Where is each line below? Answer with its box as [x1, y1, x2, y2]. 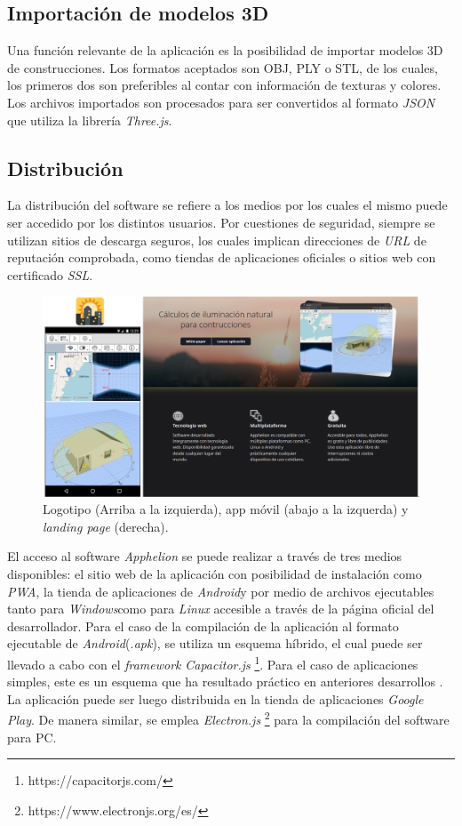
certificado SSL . [7, 265, 93, 284]
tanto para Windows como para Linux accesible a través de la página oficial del [7, 599, 434, 618]
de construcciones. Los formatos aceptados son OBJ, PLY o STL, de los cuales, [7, 58, 438, 76]
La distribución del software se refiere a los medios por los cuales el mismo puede [7, 196, 448, 214]
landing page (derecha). [43, 517, 169, 535]
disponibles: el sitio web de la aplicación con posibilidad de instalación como [7, 564, 422, 582]
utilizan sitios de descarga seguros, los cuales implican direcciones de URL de [7, 230, 426, 249]
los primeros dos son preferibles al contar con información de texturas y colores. [7, 76, 442, 94]
